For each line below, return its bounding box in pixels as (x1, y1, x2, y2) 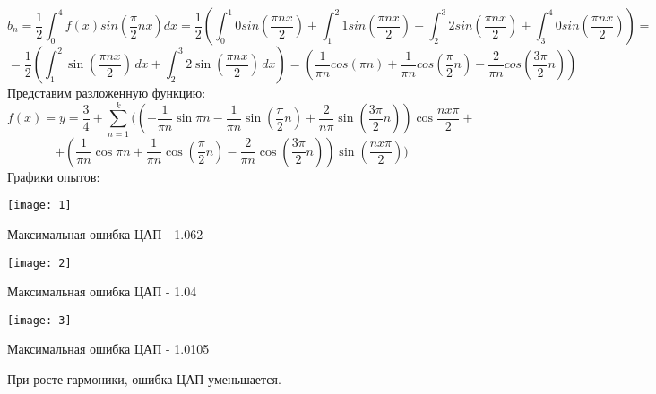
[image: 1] (7, 199, 72, 212)
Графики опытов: (7, 167, 100, 185)
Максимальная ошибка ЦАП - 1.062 (7, 224, 203, 243)
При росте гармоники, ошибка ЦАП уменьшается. (7, 370, 281, 389)
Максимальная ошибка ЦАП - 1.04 (7, 282, 197, 301)
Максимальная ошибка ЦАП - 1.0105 (7, 339, 210, 358)
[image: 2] (7, 256, 72, 270)
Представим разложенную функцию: (7, 83, 206, 101)
